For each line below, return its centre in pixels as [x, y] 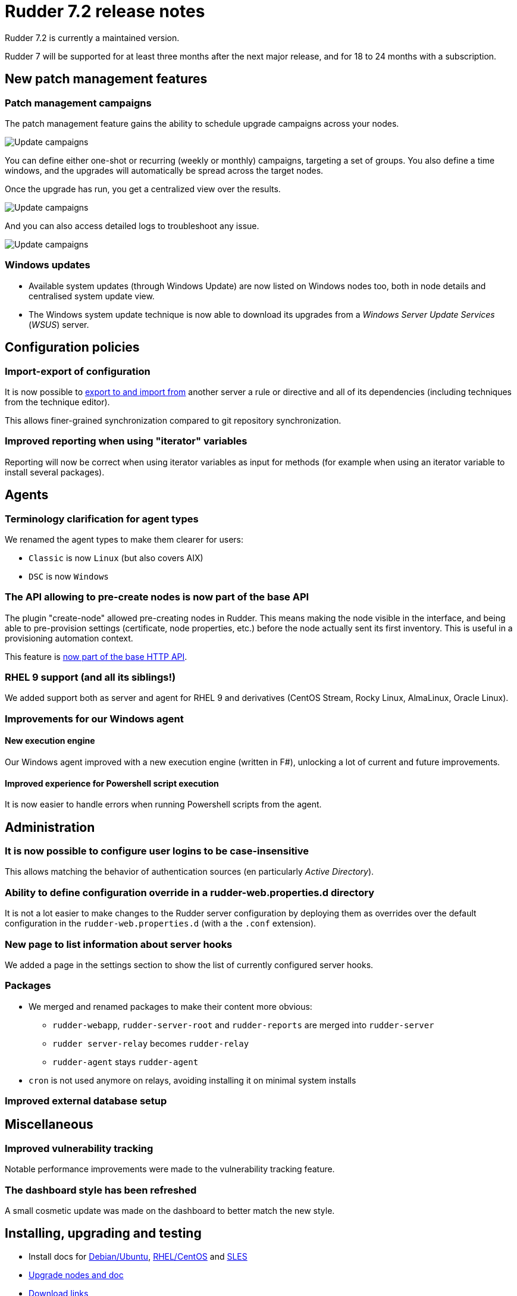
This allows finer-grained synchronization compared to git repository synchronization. [173, 420]
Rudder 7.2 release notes [105, 11]
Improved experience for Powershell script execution [112, 783]
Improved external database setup [86, 1101]
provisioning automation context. [69, 638]
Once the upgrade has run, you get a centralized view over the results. [143, 189]
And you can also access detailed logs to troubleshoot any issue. [132, 226]
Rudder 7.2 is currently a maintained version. [92, 37]
